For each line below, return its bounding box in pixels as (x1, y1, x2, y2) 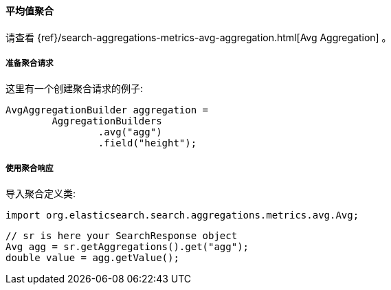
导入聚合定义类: (5, 188, 76, 200)
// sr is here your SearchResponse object (5, 230, 238, 242)
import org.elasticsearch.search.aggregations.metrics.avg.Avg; (5, 210, 359, 221)
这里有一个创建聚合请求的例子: (5, 82, 144, 95)
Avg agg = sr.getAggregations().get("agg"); (5, 241, 249, 253)
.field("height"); (98, 137, 197, 149)
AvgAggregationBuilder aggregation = (5, 104, 209, 116)
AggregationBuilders (52, 115, 162, 127)
